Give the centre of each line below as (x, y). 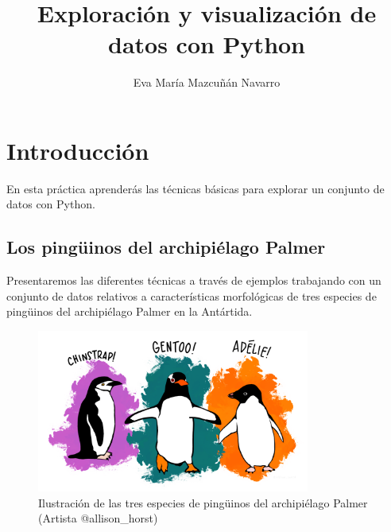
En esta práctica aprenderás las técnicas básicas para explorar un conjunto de (195, 188)
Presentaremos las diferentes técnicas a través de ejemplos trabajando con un (194, 280)
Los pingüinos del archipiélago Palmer (166, 247)
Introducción (78, 150)
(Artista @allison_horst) (98, 518)
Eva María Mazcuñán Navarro (207, 82)
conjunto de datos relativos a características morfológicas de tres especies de (192, 295)
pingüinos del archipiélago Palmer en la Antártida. (130, 311)
